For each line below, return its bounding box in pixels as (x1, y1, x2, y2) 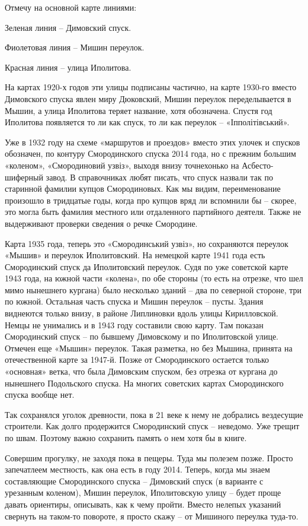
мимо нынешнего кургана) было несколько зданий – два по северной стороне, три (5, 283, 302, 296)
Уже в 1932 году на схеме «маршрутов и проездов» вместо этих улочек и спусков (5, 135, 300, 148)
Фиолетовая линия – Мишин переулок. (5, 41, 145, 53)
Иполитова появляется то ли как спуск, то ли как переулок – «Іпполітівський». (5, 116, 290, 128)
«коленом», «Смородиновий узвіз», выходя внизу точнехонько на (5, 159, 239, 171)
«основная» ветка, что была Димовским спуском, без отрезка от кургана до (5, 365, 278, 378)
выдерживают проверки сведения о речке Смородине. (5, 217, 198, 229)
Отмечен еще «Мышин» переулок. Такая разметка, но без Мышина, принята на (5, 341, 293, 354)
